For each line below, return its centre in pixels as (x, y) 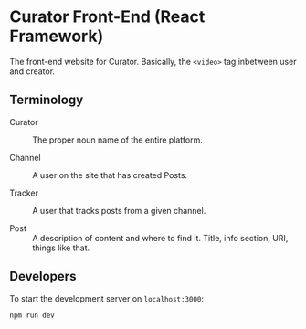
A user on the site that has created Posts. (110, 175)
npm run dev (32, 315)
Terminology (47, 100)
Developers (43, 276)
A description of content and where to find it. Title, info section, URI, (160, 238)
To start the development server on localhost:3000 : (106, 298)
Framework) (57, 36)
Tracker (24, 193)
